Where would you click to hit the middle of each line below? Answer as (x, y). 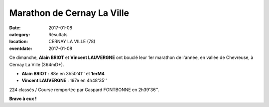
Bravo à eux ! (23, 99)
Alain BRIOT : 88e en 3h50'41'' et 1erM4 (63, 73)
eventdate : (21, 48)
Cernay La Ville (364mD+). (37, 64)
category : (20, 34)
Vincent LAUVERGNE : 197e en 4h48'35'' (64, 80)
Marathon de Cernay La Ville (69, 13)
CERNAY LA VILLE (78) (72, 42)
